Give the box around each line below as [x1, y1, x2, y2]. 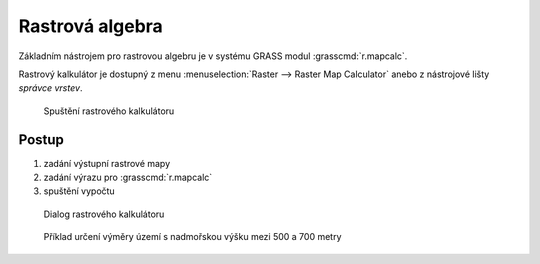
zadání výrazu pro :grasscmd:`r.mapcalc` [43, 171, 213, 184]
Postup [18, 131, 65, 148]
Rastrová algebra [18, 15, 164, 37]
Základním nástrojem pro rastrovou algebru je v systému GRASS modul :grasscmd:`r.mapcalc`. [18, 50, 408, 62]
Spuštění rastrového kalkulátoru [43, 105, 175, 117]
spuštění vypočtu [43, 185, 115, 197]
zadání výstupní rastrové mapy [43, 157, 171, 169]
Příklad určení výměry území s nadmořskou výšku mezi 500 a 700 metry [43, 231, 342, 243]
